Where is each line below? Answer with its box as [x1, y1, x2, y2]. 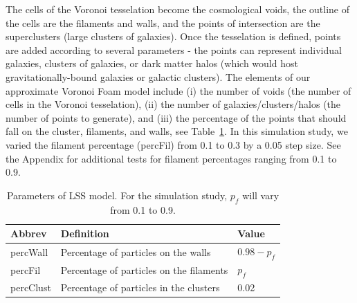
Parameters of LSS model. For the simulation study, [6, 187, 228, 202]
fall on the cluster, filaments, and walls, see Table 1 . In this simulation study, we [6, 124, 348, 138]
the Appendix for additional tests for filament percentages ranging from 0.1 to [6, 151, 337, 165]
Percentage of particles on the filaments [60, 262, 228, 277]
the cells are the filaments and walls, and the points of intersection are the [6, 15, 320, 30]
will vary [242, 187, 280, 202]
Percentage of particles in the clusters [60, 280, 220, 295]
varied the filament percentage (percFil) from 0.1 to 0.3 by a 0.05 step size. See [6, 137, 341, 151]
